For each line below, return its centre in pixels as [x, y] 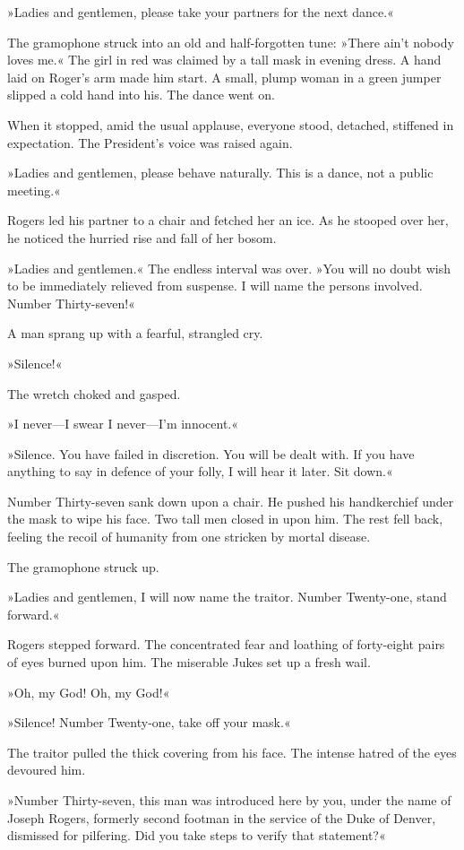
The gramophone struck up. [83, 566]
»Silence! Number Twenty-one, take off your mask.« [149, 722]
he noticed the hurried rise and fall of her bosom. [142, 237]
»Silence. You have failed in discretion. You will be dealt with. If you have [211, 453]
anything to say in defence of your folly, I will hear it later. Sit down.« [200, 471]
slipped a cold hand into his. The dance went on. [141, 95]
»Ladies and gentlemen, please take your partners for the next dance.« [201, 12]
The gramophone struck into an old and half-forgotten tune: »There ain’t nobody [231, 42]
